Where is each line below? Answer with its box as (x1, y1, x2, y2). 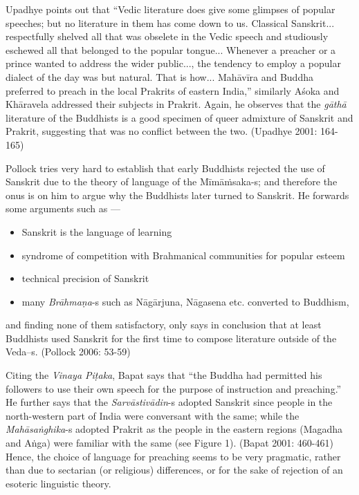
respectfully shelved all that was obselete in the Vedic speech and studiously (6, 29, 329, 44)
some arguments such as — (6, 201, 120, 216)
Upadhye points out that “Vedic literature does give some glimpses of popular (6, 2, 335, 16)
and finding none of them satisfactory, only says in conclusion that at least (6, 317, 322, 332)
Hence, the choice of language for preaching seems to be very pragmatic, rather (6, 449, 341, 463)
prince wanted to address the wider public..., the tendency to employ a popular (6, 56, 341, 71)
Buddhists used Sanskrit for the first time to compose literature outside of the (6, 330, 337, 345)
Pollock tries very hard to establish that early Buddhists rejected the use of (6, 160, 325, 175)
